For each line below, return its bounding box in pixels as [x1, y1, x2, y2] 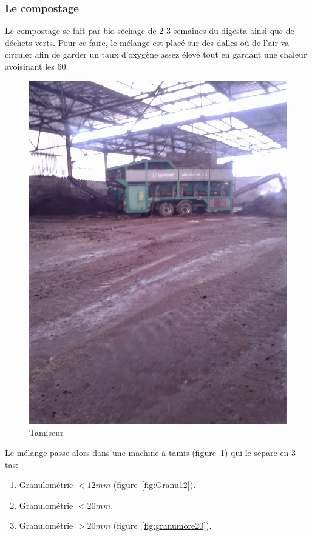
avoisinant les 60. [5, 60, 69, 72]
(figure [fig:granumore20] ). [113, 519, 212, 532]
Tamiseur [29, 426, 64, 438]
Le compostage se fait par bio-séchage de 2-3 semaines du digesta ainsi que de [5, 24, 294, 37]
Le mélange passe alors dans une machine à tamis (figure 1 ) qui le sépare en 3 [5, 446, 296, 459]
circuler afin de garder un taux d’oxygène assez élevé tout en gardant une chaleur [5, 48, 307, 61]
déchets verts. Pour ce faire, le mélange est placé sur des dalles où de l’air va [5, 36, 290, 49]
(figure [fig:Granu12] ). [113, 478, 196, 491]
